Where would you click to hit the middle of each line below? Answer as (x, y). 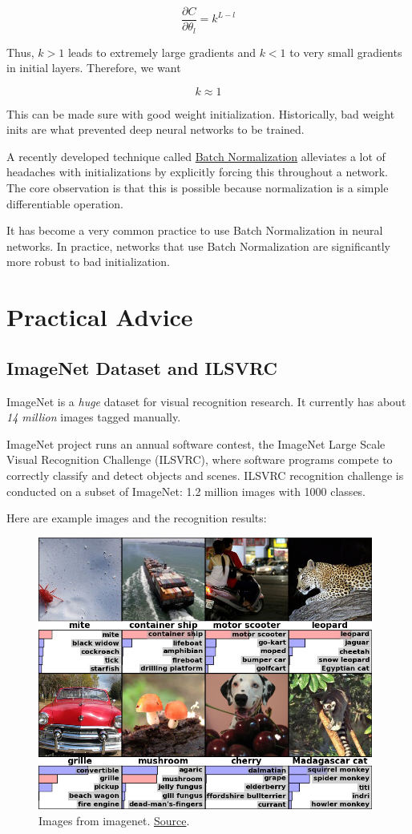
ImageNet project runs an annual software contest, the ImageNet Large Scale (196, 443)
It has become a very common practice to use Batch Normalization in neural (195, 230)
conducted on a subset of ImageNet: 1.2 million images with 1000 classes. (186, 491)
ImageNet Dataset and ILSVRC (142, 367)
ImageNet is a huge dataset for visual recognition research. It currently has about (206, 401)
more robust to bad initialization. (88, 262)
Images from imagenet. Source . (114, 821)
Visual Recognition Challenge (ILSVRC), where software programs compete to (200, 459)
